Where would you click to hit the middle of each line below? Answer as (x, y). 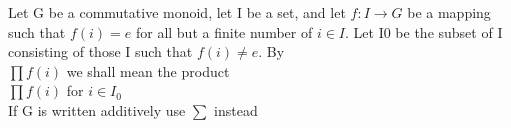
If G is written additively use (97, 109)
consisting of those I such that (100, 51)
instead (236, 109)
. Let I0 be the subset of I (424, 31)
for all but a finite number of (224, 31)
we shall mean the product (148, 70)
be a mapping (449, 12)
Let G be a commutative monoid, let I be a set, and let (177, 12)
